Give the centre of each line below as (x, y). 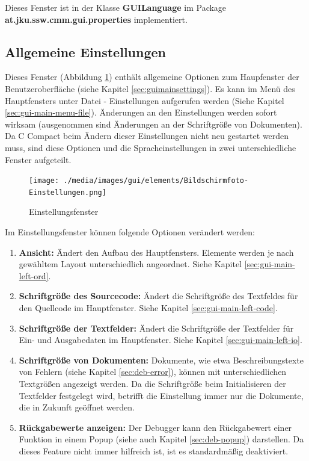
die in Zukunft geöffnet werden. (77, 407)
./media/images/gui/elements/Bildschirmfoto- (156, 181)
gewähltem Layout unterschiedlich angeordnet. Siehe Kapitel (130, 264)
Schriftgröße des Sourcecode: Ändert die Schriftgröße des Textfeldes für (158, 296)
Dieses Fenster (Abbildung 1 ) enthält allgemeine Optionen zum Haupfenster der (152, 77)
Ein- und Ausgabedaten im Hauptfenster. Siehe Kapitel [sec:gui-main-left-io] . (161, 340)
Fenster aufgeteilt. (38, 159)
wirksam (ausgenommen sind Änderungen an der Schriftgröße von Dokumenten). (154, 124)
